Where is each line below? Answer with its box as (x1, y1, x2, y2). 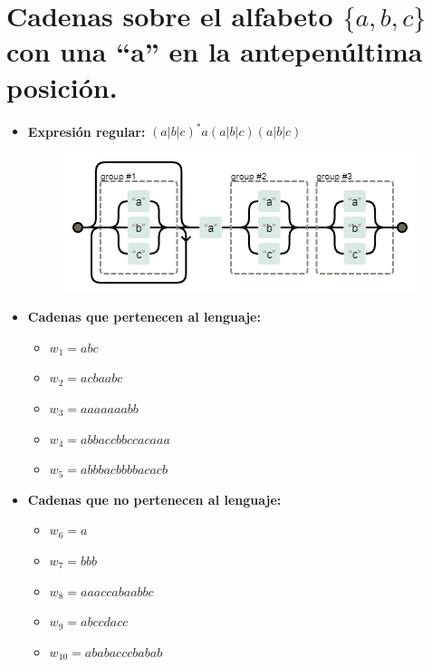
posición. (6, 68, 118, 105)
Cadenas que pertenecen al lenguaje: (27, 307, 261, 326)
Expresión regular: (27, 121, 146, 140)
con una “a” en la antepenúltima (6, 33, 423, 70)
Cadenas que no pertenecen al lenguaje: (27, 489, 282, 508)
